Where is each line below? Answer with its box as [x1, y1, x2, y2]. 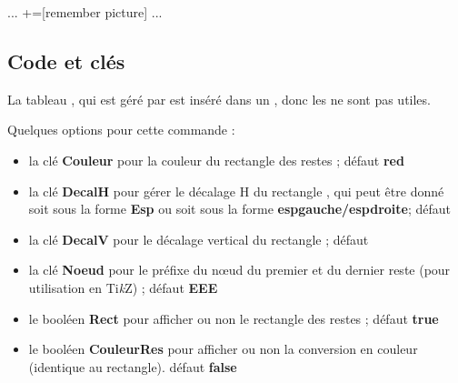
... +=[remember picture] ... [7, 3, 163, 21]
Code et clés [7, 46, 125, 75]
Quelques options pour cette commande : [7, 120, 235, 139]
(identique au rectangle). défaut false [28, 357, 237, 376]
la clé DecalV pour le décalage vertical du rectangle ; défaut [28, 229, 369, 248]
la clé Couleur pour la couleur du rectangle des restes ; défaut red [28, 150, 404, 169]
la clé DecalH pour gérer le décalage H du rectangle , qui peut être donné [28, 181, 444, 200]
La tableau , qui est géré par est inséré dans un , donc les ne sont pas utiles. [7, 89, 431, 108]
